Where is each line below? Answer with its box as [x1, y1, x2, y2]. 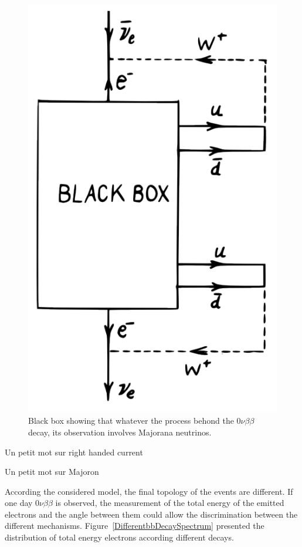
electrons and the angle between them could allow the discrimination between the [5, 508, 298, 520]
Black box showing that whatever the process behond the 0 [28, 414, 241, 427]
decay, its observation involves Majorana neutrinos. [28, 426, 212, 438]
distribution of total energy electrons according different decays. [5, 531, 234, 543]
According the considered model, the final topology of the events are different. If [5, 485, 293, 497]
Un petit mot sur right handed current [5, 445, 143, 458]
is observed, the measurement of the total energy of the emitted [55, 497, 284, 509]
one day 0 [5, 497, 40, 509]
